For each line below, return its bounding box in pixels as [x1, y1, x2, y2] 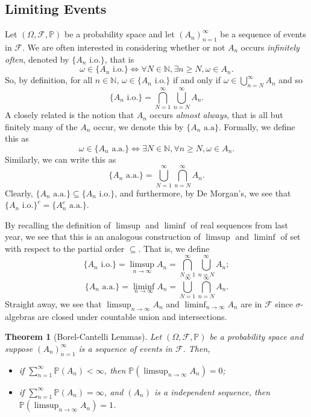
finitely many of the [5, 120, 78, 133]
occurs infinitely [240, 41, 300, 53]
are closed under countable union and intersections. [37, 310, 227, 322]
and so [278, 74, 303, 86]
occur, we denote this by [93, 120, 184, 133]
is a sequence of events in [78, 342, 172, 354]
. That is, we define [138, 242, 210, 254]
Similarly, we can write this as [5, 152, 116, 165]
